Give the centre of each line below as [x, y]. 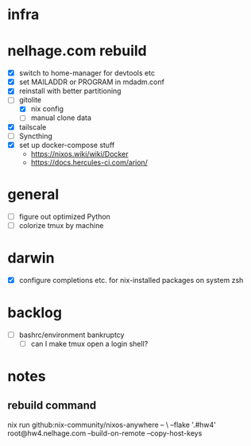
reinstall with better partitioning [70, 91]
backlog [35, 312]
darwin [31, 258]
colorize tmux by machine [61, 225]
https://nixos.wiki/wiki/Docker [79, 153]
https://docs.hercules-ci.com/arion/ [89, 162]
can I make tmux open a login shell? [89, 343]
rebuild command [52, 406]
